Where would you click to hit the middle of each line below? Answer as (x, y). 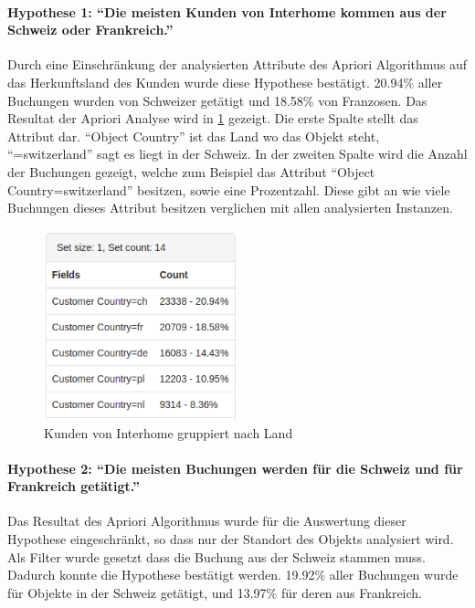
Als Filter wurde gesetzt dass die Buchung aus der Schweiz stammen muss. (216, 556)
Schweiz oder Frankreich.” (90, 30)
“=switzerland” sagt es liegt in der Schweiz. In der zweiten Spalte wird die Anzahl (237, 154)
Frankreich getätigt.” (74, 486)
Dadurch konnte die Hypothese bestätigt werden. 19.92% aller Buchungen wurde (233, 575)
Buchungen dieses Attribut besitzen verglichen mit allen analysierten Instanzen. (230, 208)
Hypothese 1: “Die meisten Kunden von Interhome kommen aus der (227, 11)
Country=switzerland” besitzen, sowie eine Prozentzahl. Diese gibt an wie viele (229, 189)
